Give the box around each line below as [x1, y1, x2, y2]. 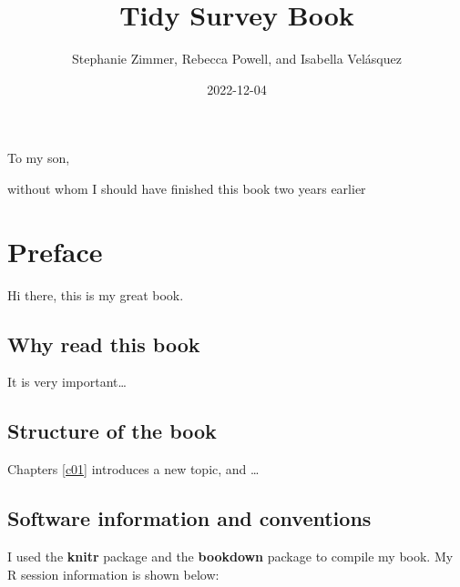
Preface [7, 232, 103, 269]
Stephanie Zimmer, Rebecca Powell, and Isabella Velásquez [72, 49, 402, 68]
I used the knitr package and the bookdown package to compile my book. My [7, 547, 454, 566]
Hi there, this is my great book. [7, 285, 184, 304]
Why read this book [7, 329, 200, 358]
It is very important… [7, 372, 127, 391]
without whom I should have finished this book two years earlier [7, 178, 366, 197]
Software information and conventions [7, 504, 372, 532]
